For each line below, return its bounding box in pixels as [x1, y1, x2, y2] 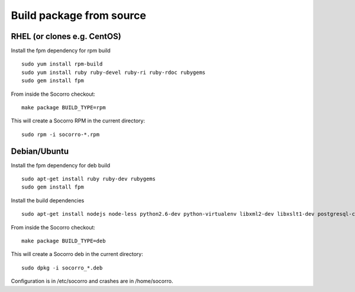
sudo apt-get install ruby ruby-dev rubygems [21, 176, 156, 183]
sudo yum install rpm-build [21, 61, 103, 67]
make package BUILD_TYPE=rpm [21, 104, 106, 111]
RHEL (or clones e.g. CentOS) [11, 31, 121, 41]
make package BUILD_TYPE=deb [21, 238, 106, 245]
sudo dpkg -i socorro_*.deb [21, 264, 103, 271]
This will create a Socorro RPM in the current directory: [11, 117, 146, 124]
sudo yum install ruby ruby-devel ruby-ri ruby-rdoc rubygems [21, 69, 206, 76]
